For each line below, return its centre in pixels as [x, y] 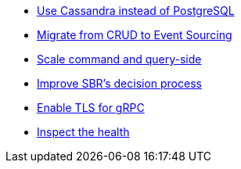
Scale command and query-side [119, 59]
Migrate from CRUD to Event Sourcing [135, 35]
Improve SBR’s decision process [119, 83]
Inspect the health [83, 132]
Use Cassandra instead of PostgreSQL [136, 11]
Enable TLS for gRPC [91, 108]
